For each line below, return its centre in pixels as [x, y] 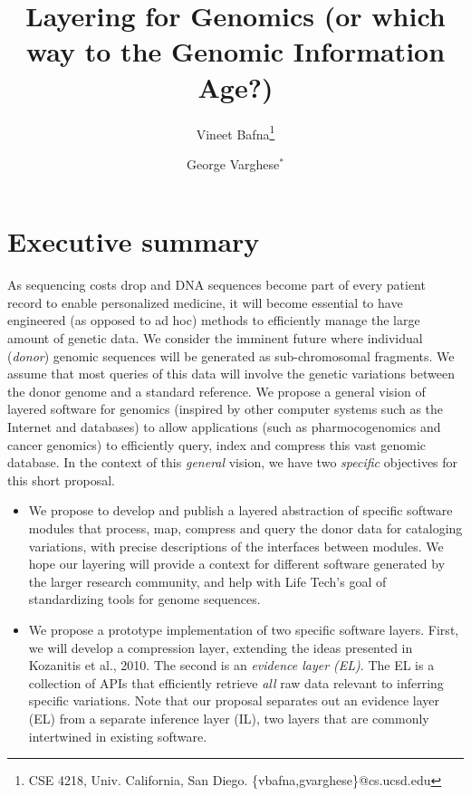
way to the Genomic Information [235, 51]
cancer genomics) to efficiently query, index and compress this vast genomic [217, 444]
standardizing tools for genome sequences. [144, 599]
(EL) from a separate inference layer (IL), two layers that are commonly [229, 718]
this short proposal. [61, 480]
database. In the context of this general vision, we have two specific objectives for [233, 462]
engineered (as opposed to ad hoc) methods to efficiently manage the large [214, 320]
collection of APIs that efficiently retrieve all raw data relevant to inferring [236, 682]
